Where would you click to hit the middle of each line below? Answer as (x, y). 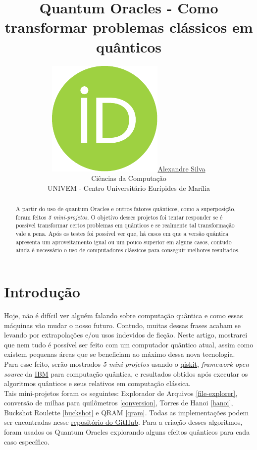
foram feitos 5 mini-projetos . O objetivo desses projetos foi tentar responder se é (119, 217)
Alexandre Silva (181, 168)
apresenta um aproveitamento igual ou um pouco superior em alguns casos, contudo (124, 242)
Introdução (42, 292)
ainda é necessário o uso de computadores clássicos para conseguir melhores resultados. (128, 250)
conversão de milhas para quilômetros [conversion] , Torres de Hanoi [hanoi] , (119, 403)
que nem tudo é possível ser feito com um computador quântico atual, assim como (129, 344)
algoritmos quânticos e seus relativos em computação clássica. (97, 383)
